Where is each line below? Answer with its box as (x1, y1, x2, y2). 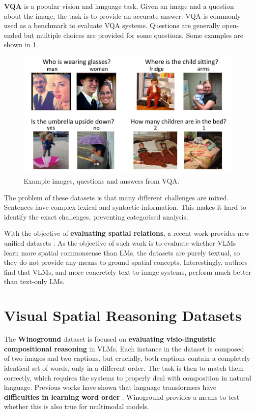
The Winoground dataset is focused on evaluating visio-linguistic (4, 334, 216, 344)
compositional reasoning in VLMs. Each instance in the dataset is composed (4, 343, 244, 353)
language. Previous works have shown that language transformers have (4, 382, 217, 392)
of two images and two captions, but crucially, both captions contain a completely (4, 353, 251, 363)
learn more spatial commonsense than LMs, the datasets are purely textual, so (4, 247, 240, 257)
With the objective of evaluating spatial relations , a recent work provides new (4, 228, 250, 238)
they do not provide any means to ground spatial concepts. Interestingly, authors (4, 257, 248, 267)
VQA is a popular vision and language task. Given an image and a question (4, 1, 234, 11)
